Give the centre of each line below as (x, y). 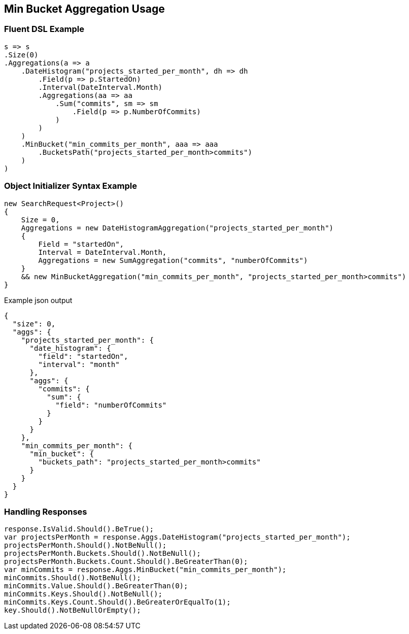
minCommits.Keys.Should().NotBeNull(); (83, 594)
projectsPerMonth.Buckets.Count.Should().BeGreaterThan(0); (126, 562)
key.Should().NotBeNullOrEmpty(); (73, 610)
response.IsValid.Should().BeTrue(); (79, 529)
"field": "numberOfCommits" (111, 405)
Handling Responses (46, 511)
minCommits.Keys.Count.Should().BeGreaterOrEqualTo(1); (117, 602)
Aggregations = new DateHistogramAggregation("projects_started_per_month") (177, 228)
